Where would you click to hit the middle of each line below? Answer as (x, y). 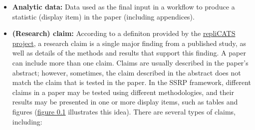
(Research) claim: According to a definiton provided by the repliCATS (124, 33)
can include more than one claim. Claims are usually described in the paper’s (130, 62)
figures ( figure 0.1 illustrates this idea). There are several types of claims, (124, 111)
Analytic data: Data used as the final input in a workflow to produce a (124, 6)
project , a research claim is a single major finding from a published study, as (129, 43)
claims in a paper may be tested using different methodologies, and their (123, 92)
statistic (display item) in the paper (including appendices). (103, 16)
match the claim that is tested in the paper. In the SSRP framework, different (132, 82)
